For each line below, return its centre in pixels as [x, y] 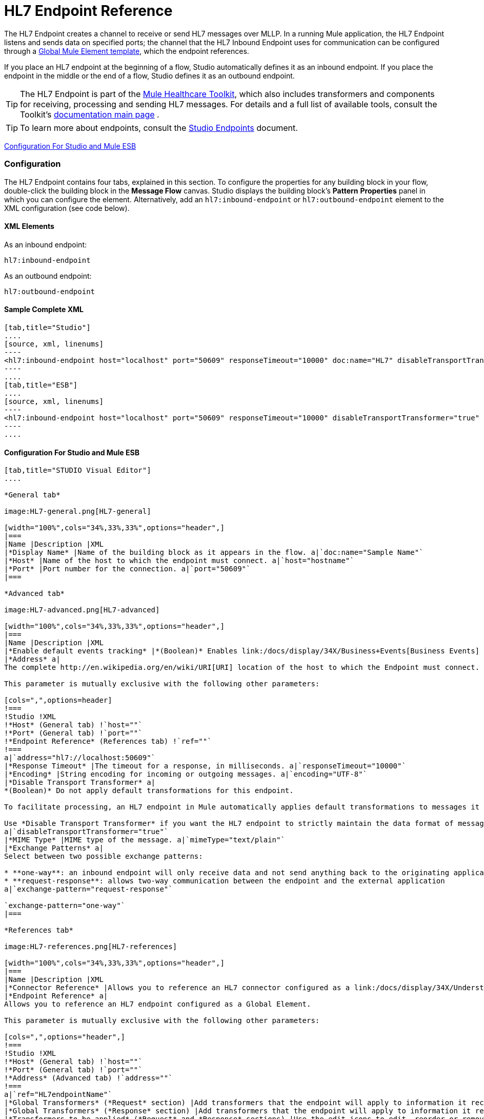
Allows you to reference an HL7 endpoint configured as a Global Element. [158, 1004]
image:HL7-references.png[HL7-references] [91, 947]
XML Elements [29, 226]
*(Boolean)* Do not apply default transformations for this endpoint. [149, 791]
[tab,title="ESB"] [41, 385]
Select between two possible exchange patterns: [104, 856]
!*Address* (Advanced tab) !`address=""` [88, 1078]
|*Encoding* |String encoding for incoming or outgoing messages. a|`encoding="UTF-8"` [186, 774]
